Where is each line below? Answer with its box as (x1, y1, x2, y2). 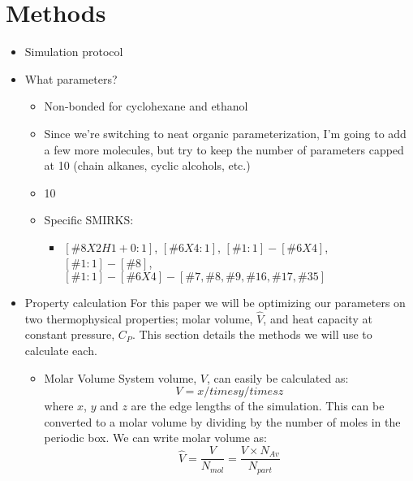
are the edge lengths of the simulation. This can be (131, 397, 385, 414)
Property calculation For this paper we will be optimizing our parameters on (24, 294, 406, 311)
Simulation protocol (24, 43, 123, 60)
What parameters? (24, 70, 118, 87)
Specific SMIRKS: (44, 211, 134, 228)
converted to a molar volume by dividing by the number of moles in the (44, 413, 401, 430)
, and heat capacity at (263, 310, 372, 327)
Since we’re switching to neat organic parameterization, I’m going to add (44, 124, 407, 141)
